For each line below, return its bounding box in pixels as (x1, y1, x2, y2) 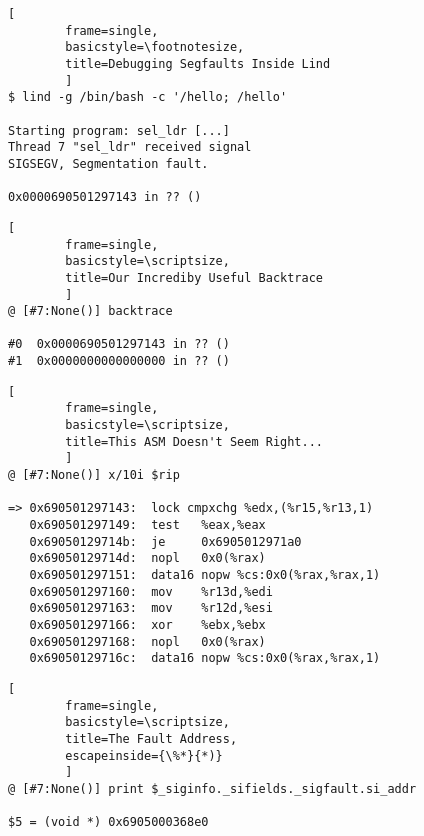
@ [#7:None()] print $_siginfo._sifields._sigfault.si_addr (8, 781, 417, 796)
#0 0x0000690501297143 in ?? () (8, 337, 230, 352)
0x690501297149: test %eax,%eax (29, 518, 266, 533)
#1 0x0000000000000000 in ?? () (8, 354, 230, 369)
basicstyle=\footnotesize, (65, 40, 245, 55)
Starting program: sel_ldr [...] (8, 123, 230, 138)
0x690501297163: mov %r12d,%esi (29, 601, 273, 616)
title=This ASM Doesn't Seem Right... (65, 434, 323, 449)
